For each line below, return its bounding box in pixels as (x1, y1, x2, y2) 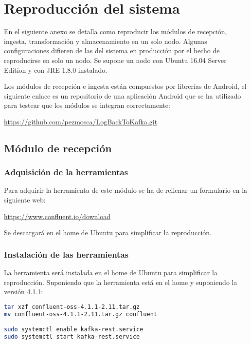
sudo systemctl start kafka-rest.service (4, 333, 140, 341)
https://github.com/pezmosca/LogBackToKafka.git (4, 116, 158, 126)
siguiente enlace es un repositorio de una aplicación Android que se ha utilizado (4, 90, 241, 101)
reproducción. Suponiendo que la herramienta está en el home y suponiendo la (4, 277, 237, 287)
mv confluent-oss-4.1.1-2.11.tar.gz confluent (4, 310, 157, 318)
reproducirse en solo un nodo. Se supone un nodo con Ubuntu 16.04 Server (4, 55, 227, 65)
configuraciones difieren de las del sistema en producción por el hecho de (4, 45, 220, 56)
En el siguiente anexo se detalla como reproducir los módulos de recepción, (4, 26, 227, 37)
